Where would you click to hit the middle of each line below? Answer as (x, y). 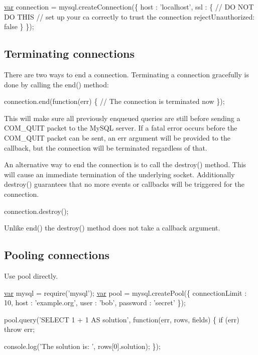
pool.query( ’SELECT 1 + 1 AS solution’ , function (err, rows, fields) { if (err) (122, 319)
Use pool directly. (31, 275)
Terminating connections (69, 53)
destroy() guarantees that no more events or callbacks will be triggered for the (124, 184)
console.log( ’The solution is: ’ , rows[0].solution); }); (82, 346)
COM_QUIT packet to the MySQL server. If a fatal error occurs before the (121, 128)
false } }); (19, 26)
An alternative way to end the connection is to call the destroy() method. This (125, 164)
